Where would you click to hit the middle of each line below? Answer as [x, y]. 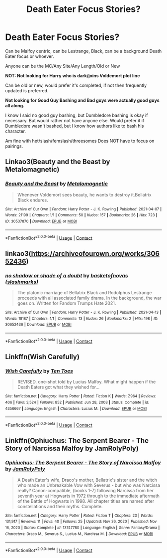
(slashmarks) [22, 282]
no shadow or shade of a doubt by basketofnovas [67, 275]
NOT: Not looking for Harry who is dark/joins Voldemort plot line [73, 75]
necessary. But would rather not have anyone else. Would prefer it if [75, 120]
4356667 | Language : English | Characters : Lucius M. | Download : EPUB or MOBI [76, 408]
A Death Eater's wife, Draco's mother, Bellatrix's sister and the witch [87, 480]
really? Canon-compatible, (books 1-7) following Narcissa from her [85, 490]
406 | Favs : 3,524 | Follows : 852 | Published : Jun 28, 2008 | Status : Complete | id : [77, 402]
